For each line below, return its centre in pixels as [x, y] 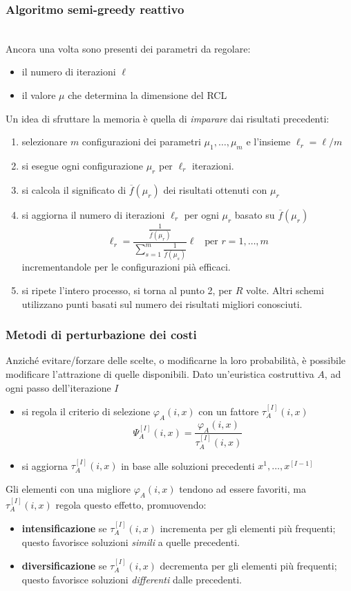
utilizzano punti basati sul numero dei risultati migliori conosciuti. [162, 303]
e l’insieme [268, 142]
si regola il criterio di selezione [86, 411]
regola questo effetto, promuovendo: [131, 504]
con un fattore [229, 411]
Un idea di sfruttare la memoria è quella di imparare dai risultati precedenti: [168, 118]
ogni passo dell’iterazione [58, 387]
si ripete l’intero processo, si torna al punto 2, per [127, 290]
